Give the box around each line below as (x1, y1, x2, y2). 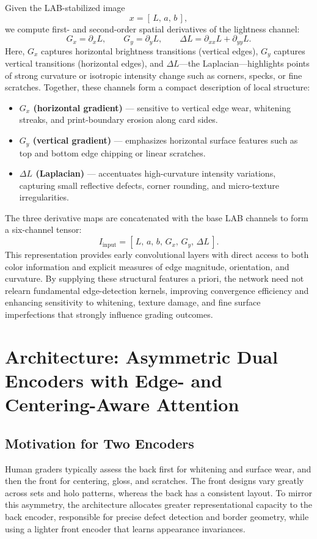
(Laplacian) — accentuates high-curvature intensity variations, (35, 167, 276, 180)
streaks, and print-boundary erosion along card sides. (19, 113, 218, 126)
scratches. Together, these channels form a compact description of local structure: (5, 81, 310, 94)
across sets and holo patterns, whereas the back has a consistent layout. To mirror (5, 486, 312, 499)
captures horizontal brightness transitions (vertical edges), (41, 44, 258, 57)
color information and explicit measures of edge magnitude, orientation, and (5, 260, 290, 273)
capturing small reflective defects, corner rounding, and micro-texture (19, 178, 279, 191)
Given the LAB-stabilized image (5, 1, 125, 13)
